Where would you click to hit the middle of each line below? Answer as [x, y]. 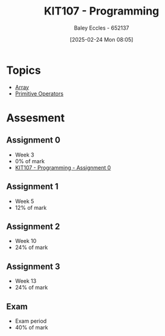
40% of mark [31, 327]
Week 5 [24, 201]
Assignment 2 [33, 226]
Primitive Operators [39, 93]
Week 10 [26, 241]
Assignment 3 [33, 266]
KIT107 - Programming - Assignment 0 [63, 167]
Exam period [31, 321]
